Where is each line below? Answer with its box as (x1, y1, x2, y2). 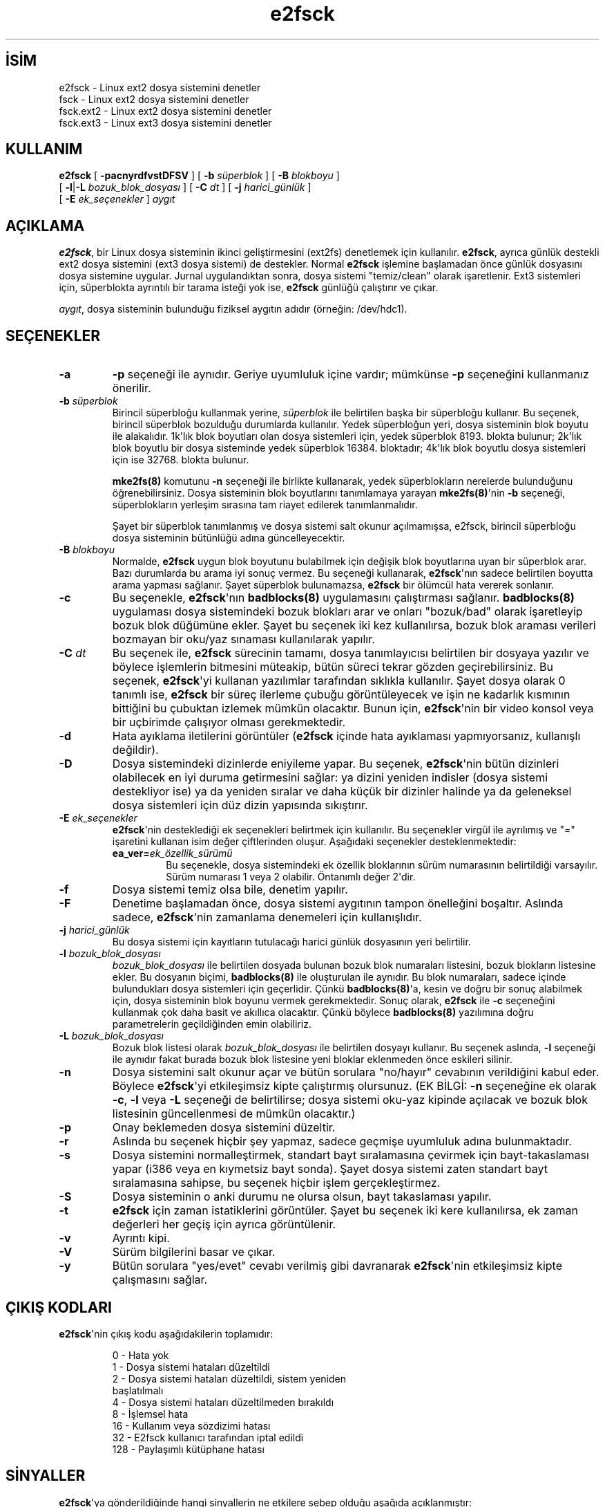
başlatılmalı (112, 1384, 164, 1396)
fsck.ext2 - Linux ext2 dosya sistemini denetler (59, 104, 272, 117)
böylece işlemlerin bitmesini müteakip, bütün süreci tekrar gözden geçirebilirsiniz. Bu (112, 660, 554, 674)
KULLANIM (6, 140, 83, 158)
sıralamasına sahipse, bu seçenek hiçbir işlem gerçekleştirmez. (112, 1176, 441, 1190)
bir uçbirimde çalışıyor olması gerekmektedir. (112, 715, 346, 730)
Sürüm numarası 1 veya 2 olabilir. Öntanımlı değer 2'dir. (166, 871, 416, 883)
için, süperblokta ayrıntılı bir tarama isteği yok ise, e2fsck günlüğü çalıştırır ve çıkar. (59, 281, 439, 294)
